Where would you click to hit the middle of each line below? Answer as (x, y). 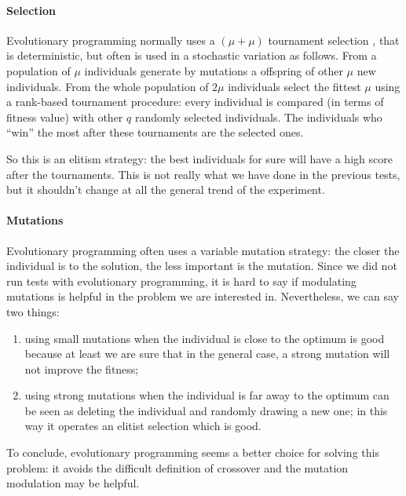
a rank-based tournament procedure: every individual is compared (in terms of (195, 102)
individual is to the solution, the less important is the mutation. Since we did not (202, 266)
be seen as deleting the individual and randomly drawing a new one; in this (206, 410)
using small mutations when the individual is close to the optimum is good (205, 338)
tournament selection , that (334, 40)
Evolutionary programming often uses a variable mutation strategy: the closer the (203, 250)
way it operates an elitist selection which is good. (143, 426)
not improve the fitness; (82, 368)
